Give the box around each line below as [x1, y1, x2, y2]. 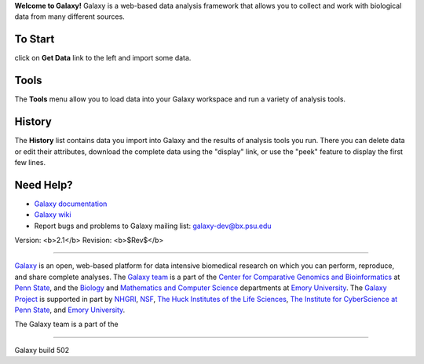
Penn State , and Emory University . [14, 305, 126, 314]
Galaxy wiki [34, 210, 71, 219]
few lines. [14, 157, 46, 167]
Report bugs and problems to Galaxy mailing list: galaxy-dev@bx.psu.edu [34, 221, 272, 230]
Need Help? [14, 178, 74, 192]
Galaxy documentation [34, 199, 108, 208]
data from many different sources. [14, 12, 125, 21]
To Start [14, 32, 55, 46]
